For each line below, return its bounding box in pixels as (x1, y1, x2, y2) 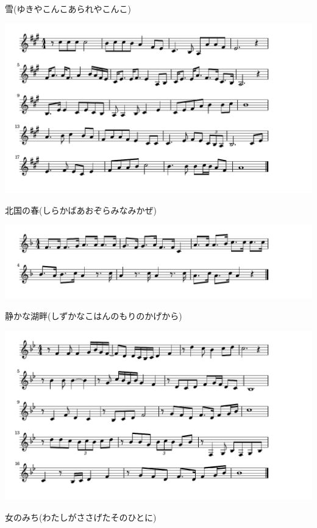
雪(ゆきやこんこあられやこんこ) (5, 2, 131, 15)
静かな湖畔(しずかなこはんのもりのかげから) (5, 309, 182, 322)
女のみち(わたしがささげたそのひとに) (5, 510, 157, 523)
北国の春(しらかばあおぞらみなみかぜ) (5, 203, 157, 216)
